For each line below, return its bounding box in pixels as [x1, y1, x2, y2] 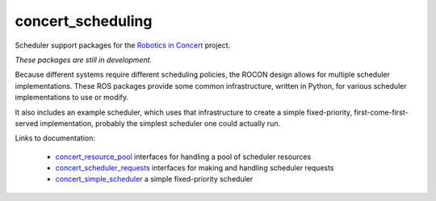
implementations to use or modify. [15, 93, 129, 103]
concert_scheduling [15, 12, 153, 30]
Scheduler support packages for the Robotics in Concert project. [15, 40, 231, 50]
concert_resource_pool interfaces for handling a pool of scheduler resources [55, 152, 312, 161]
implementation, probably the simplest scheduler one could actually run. [40, 118, 281, 128]
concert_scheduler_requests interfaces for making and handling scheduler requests [55, 163, 334, 173]
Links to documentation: [15, 133, 96, 143]
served [15, 118, 39, 128]
